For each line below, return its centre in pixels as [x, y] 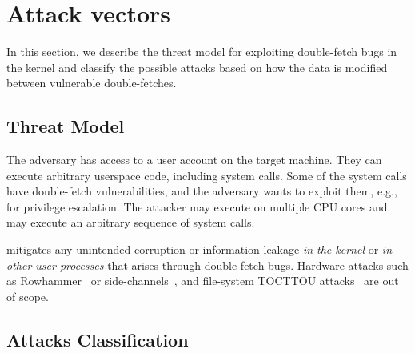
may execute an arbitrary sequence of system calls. [131, 222]
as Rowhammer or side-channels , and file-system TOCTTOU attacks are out [203, 281]
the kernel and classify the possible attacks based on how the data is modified [197, 67]
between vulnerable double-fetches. [92, 83]
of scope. [28, 296]
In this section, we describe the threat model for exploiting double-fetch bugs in [202, 52]
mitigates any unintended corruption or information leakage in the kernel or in [199, 249]
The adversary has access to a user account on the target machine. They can [194, 160]
